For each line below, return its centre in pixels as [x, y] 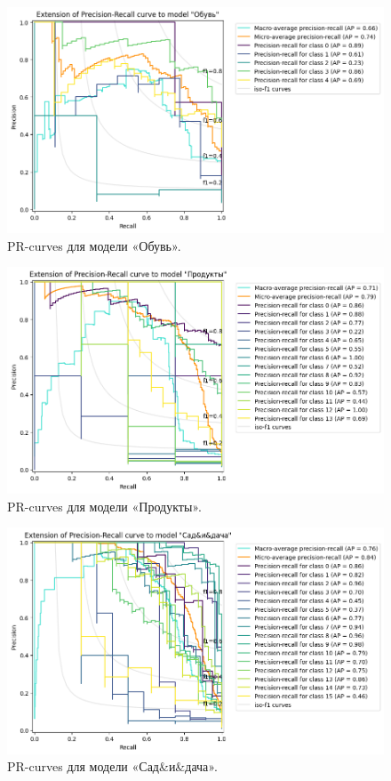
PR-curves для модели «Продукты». [104, 506]
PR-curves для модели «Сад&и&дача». [112, 766]
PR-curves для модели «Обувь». [94, 245]
